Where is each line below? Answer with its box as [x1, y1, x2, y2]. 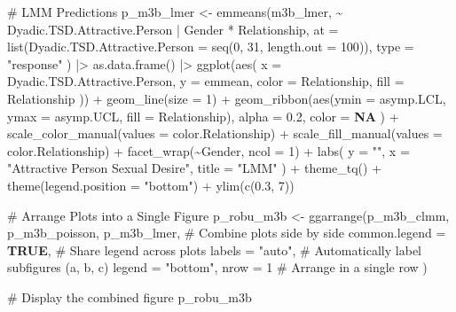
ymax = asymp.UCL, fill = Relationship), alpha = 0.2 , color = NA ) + [7, 106, 399, 125]
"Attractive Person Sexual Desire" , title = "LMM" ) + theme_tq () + [7, 159, 382, 177]
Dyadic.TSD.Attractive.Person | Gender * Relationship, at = [7, 19, 339, 38]
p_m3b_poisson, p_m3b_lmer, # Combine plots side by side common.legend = [7, 223, 446, 242]
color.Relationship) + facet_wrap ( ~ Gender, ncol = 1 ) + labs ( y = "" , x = [7, 141, 410, 160]
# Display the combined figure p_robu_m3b [7, 287, 252, 306]
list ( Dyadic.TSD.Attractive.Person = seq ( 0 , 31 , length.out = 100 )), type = [7, 37, 414, 56]
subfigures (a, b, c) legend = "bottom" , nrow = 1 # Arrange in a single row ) [7, 258, 428, 277]
